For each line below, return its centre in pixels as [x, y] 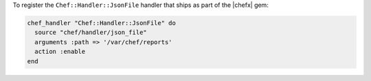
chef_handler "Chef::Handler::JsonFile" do [102, 23]
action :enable [60, 52]
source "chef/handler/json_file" [91, 33]
